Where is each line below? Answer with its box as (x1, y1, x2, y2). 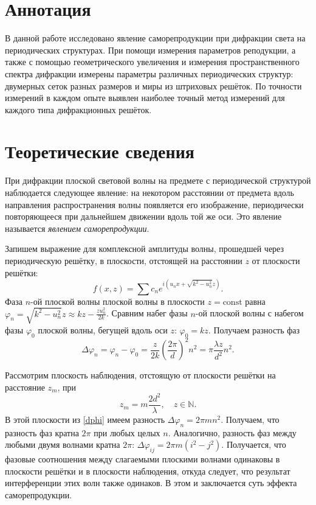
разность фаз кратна (5, 426, 79, 439)
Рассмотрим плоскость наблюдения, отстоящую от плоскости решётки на (5, 369, 276, 381)
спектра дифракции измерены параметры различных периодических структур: (5, 67, 294, 80)
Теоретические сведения (5, 139, 194, 164)
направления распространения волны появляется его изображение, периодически (5, 198, 304, 211)
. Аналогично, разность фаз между (168, 426, 297, 439)
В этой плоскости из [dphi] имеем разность (5, 413, 165, 425)
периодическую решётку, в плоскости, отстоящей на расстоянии (5, 254, 242, 266)
